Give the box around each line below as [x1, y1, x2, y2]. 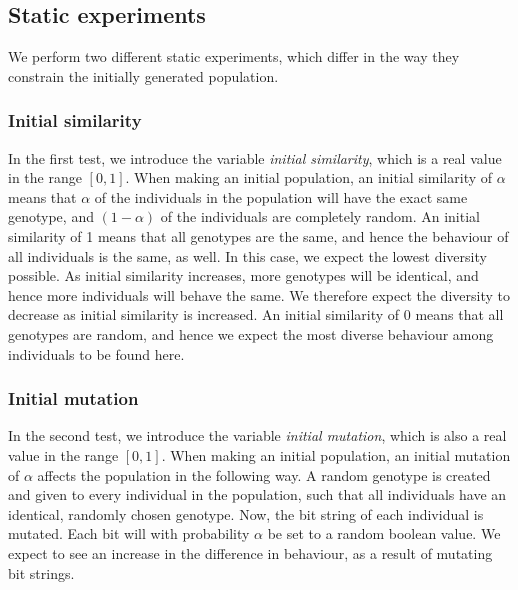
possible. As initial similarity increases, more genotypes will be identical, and [8, 265, 479, 286]
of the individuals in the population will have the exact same [94, 186, 468, 207]
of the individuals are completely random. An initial [160, 206, 480, 227]
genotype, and [8, 206, 94, 227]
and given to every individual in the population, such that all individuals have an [8, 484, 507, 505]
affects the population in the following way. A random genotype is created [37, 464, 491, 485]
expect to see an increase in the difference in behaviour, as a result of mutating [8, 542, 493, 563]
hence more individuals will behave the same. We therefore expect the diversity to [8, 284, 511, 305]
